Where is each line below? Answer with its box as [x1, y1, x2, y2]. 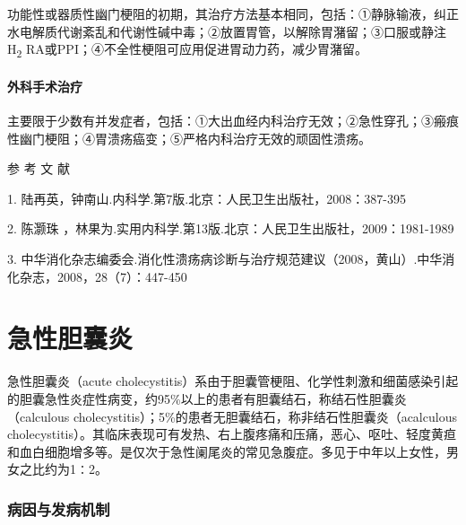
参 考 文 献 [7, 159, 70, 178]
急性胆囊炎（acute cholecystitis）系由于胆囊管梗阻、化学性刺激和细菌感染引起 [7, 372, 459, 390]
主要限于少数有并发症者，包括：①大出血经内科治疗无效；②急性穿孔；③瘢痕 [7, 111, 459, 130]
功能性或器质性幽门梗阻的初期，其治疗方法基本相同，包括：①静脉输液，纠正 [7, 4, 459, 22]
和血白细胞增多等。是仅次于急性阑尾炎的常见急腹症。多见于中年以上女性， [7, 442, 446, 460]
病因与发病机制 [7, 497, 110, 520]
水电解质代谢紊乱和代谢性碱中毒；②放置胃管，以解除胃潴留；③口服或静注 [7, 22, 446, 40]
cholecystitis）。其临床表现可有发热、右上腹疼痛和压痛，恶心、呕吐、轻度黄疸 [7, 424, 457, 443]
